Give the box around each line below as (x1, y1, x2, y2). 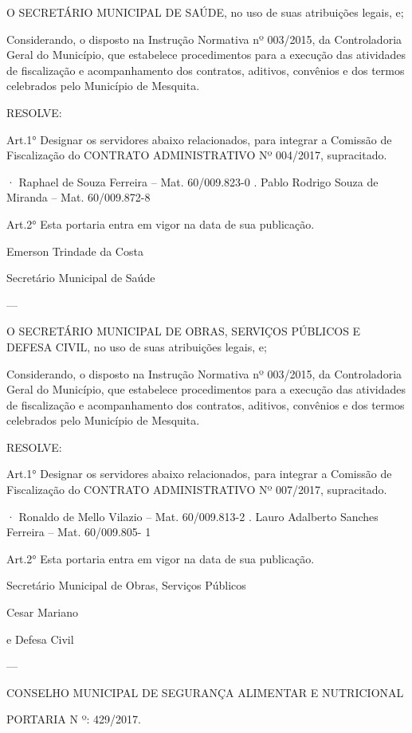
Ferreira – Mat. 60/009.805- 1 (6, 523, 151, 540)
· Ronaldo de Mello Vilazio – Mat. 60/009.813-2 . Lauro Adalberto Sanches (6, 508, 379, 524)
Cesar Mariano (6, 604, 78, 621)
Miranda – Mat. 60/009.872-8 (6, 189, 151, 206)
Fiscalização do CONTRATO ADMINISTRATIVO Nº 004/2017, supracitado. (6, 147, 387, 163)
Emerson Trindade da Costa (6, 242, 143, 259)
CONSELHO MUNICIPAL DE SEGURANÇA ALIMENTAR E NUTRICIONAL (6, 684, 404, 700)
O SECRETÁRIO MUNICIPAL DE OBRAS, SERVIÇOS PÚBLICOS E (6, 323, 361, 339)
